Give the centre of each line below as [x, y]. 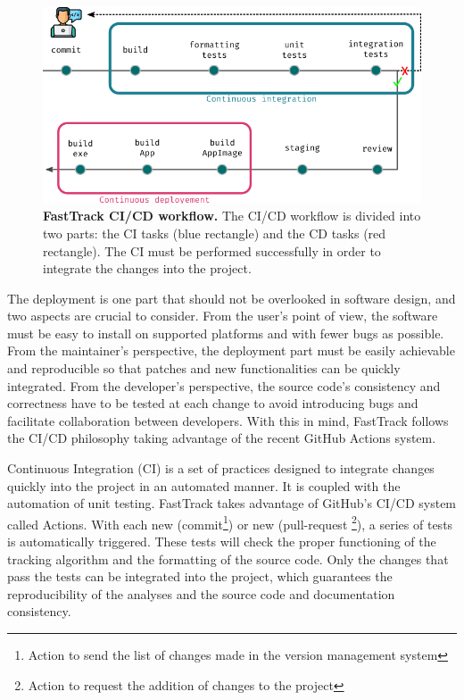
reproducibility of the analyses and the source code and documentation [201, 593]
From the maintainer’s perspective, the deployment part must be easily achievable [231, 350]
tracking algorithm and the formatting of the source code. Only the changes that [228, 558]
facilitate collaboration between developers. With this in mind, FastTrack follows [228, 420]
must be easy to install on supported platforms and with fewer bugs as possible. [226, 333]
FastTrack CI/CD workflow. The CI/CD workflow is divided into [232, 216]
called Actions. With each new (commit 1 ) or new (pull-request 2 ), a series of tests [230, 522]
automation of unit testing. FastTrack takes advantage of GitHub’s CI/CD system [232, 503]
